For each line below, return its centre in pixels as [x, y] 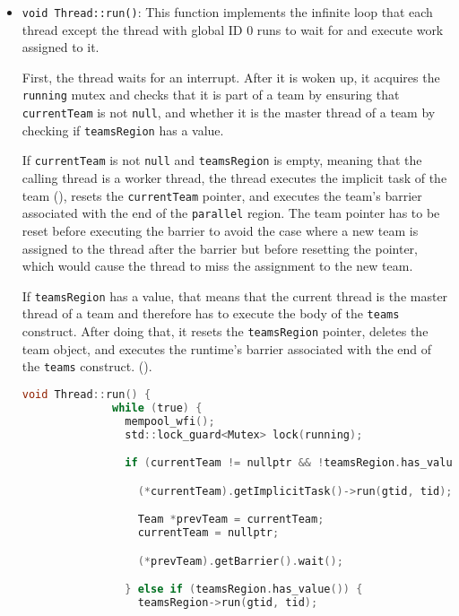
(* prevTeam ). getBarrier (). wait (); [240, 561]
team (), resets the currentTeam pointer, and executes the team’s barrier [222, 195]
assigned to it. [61, 47]
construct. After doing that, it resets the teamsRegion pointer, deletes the [225, 331]
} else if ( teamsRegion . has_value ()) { [244, 590]
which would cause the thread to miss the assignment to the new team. [217, 266]
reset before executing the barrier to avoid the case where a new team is [220, 230]
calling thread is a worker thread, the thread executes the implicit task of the [234, 178]
